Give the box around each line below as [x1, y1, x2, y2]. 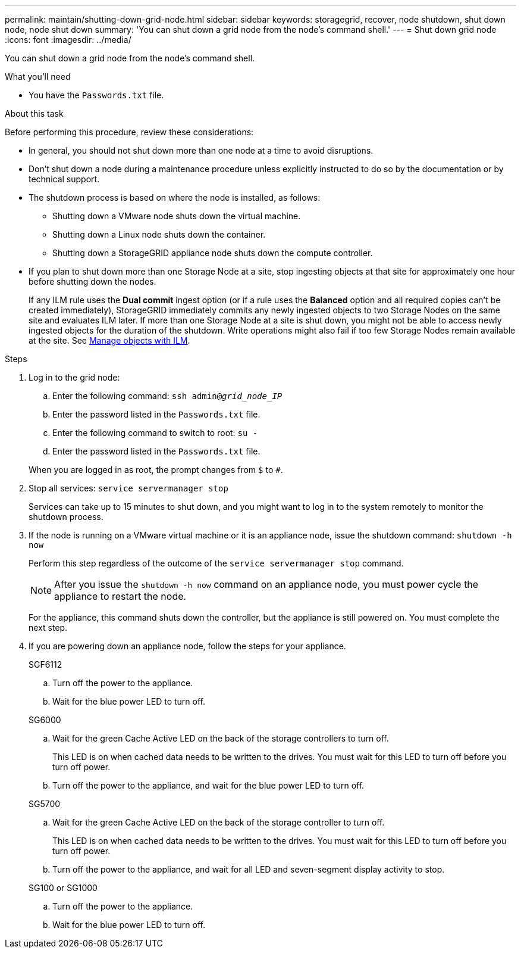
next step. [29, 622, 68, 633]
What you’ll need [5, 71, 71, 82]
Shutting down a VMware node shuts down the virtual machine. [52, 211, 301, 221]
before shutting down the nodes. [29, 276, 156, 286]
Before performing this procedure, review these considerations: [5, 127, 254, 137]
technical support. [29, 174, 100, 184]
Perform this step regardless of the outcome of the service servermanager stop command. [29, 558, 404, 568]
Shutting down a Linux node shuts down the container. [52, 229, 266, 239]
